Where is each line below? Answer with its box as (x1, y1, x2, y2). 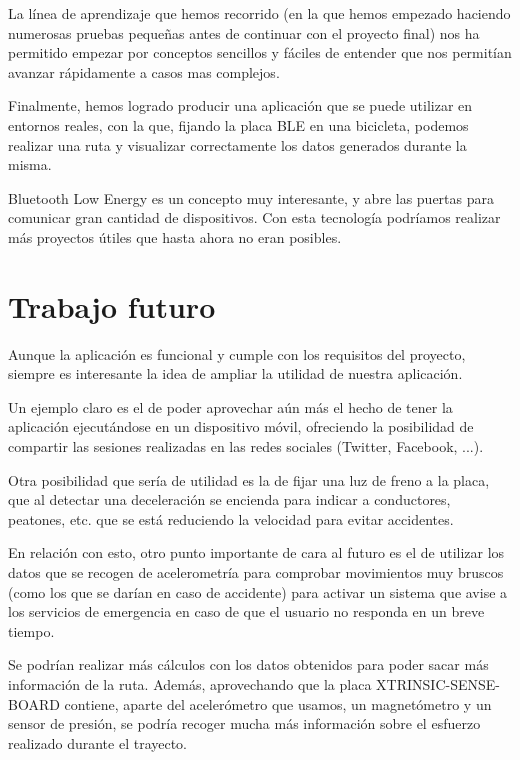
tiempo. (8, 620, 55, 641)
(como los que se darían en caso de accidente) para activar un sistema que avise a (8, 581, 508, 602)
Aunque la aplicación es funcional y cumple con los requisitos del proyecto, (8, 343, 466, 364)
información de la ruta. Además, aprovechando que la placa (8, 673, 372, 694)
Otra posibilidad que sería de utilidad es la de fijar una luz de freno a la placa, (8, 469, 490, 490)
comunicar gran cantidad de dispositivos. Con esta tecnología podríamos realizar (8, 207, 501, 228)
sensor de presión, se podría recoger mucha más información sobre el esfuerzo (8, 713, 481, 734)
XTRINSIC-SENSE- (376, 673, 500, 694)
